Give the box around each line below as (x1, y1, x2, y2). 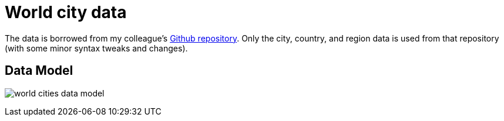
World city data (5, 2, 127, 22)
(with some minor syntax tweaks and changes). (5, 43, 188, 53)
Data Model (5, 63, 73, 78)
